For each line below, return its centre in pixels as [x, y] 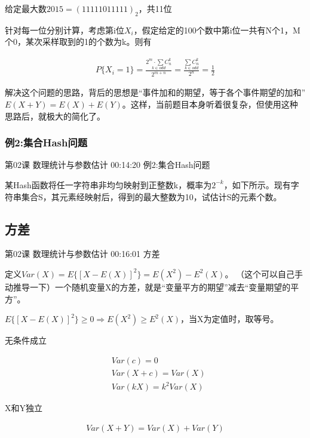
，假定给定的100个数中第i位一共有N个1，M [217, 30]
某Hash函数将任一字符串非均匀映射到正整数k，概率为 [108, 184]
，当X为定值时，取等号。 [230, 319]
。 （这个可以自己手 [264, 273]
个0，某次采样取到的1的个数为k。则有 [78, 42]
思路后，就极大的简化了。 [55, 116]
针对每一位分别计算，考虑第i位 [65, 30]
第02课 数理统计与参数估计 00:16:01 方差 [82, 254]
